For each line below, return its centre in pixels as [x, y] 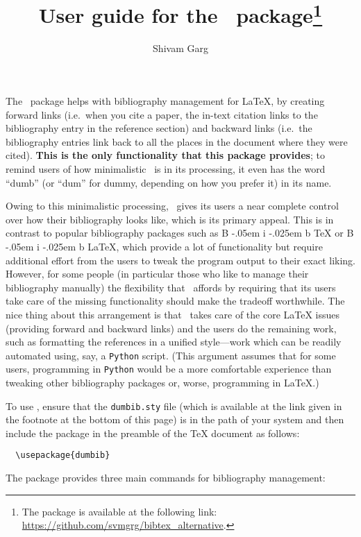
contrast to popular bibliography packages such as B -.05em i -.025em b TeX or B [180, 233]
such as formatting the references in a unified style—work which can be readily [174, 342]
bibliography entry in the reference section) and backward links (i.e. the [159, 128]
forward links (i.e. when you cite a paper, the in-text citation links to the [162, 114]
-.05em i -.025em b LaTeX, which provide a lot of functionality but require [164, 246]
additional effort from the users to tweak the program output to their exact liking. [181, 260]
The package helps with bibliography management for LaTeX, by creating [165, 101]
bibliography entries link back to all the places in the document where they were [177, 141]
